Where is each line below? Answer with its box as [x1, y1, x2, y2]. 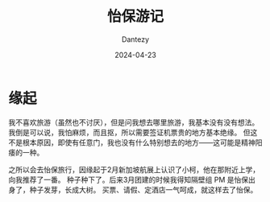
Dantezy [121, 34, 150, 44]
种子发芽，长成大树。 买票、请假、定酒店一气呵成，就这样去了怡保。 [29, 184, 258, 194]
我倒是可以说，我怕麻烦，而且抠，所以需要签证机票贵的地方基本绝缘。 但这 [8, 127, 258, 137]
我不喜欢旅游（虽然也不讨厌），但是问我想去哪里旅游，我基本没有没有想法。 [8, 117, 260, 127]
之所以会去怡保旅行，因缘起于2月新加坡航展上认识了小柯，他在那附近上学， [8, 164, 260, 174]
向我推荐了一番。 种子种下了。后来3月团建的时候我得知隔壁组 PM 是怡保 [8, 175, 249, 184]
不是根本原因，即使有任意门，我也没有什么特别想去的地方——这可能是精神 [8, 138, 255, 147]
